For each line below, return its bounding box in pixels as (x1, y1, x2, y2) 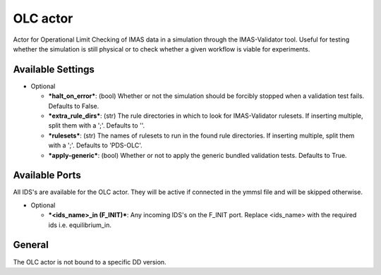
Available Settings (13, 63, 95, 75)
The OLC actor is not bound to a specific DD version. (13, 257, 167, 266)
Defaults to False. (48, 102, 99, 110)
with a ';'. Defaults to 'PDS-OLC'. (48, 141, 143, 149)
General (13, 239, 49, 251)
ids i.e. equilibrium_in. (48, 221, 112, 229)
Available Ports (13, 169, 81, 181)
